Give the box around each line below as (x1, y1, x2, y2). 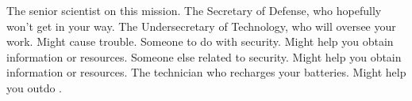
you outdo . (6, 79, 63, 95)
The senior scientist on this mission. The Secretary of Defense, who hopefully (6, 2, 382, 18)
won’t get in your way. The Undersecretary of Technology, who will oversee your (6, 17, 396, 34)
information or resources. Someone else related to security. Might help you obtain (6, 48, 402, 65)
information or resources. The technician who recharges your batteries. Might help (6, 64, 406, 80)
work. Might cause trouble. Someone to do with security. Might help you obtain (6, 33, 394, 50)
